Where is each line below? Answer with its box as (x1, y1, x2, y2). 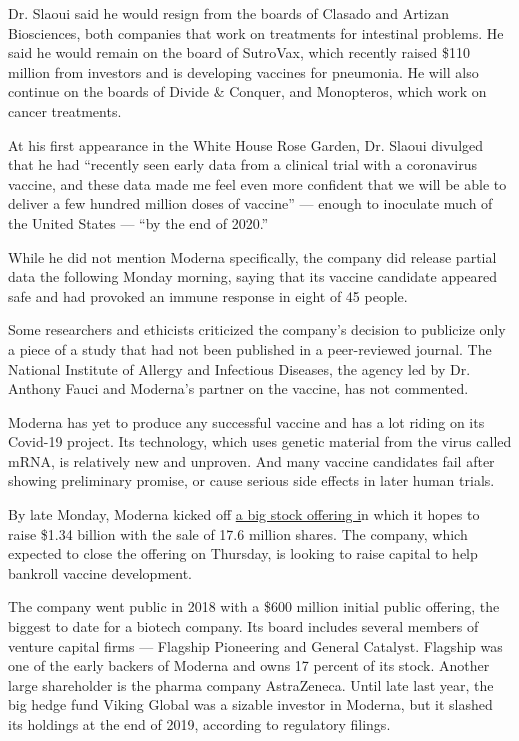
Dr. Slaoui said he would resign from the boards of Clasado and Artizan (8, 3, 449, 23)
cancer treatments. (8, 100, 122, 121)
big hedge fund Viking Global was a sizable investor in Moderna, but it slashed (8, 694, 493, 715)
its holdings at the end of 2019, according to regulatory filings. (8, 714, 391, 734)
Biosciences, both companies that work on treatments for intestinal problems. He (8, 22, 504, 43)
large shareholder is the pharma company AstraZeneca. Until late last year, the (8, 674, 494, 695)
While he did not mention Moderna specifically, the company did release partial (8, 246, 497, 267)
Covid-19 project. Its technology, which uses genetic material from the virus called (8, 431, 512, 452)
